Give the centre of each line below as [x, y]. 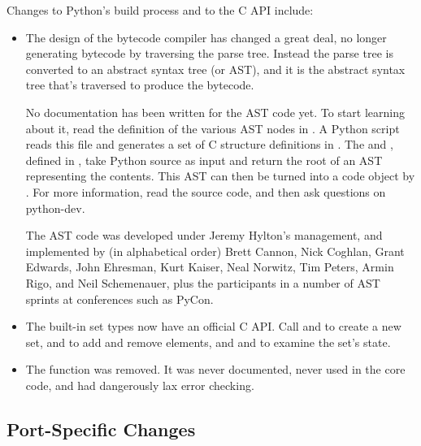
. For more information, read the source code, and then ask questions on [206, 191]
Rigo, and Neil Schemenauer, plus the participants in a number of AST [203, 282]
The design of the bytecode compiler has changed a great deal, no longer [206, 37]
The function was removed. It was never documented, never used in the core [215, 369]
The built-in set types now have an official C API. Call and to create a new [213, 326]
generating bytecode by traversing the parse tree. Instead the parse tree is [209, 53]
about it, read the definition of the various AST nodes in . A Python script [213, 128]
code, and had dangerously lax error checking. [140, 385]
